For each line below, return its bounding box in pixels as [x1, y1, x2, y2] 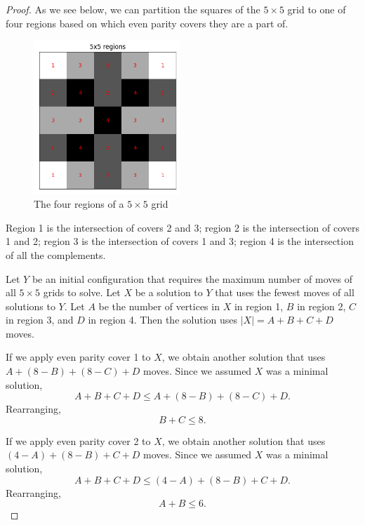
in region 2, [297, 298, 346, 313]
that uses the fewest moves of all [215, 285, 354, 300]
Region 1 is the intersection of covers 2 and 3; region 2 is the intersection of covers [6, 220, 359, 234]
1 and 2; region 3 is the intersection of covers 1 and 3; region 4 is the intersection [6, 234, 354, 248]
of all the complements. [6, 247, 106, 262]
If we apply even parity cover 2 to [6, 433, 151, 448]
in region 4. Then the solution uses [88, 312, 238, 327]
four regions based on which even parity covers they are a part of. [6, 15, 288, 30]
